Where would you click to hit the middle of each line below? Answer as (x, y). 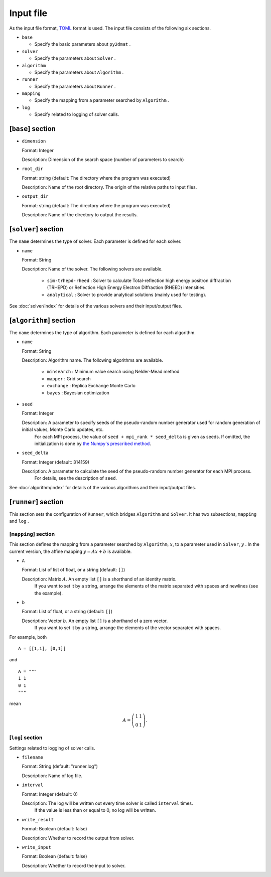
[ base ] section (33, 129)
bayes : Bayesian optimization (78, 393)
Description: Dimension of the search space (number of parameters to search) (103, 159)
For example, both (28, 637)
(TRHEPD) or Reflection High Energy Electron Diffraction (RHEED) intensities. (126, 287)
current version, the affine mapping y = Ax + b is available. (71, 551)
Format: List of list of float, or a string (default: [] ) (74, 570)
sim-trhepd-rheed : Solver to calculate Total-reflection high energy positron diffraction (139, 280)
